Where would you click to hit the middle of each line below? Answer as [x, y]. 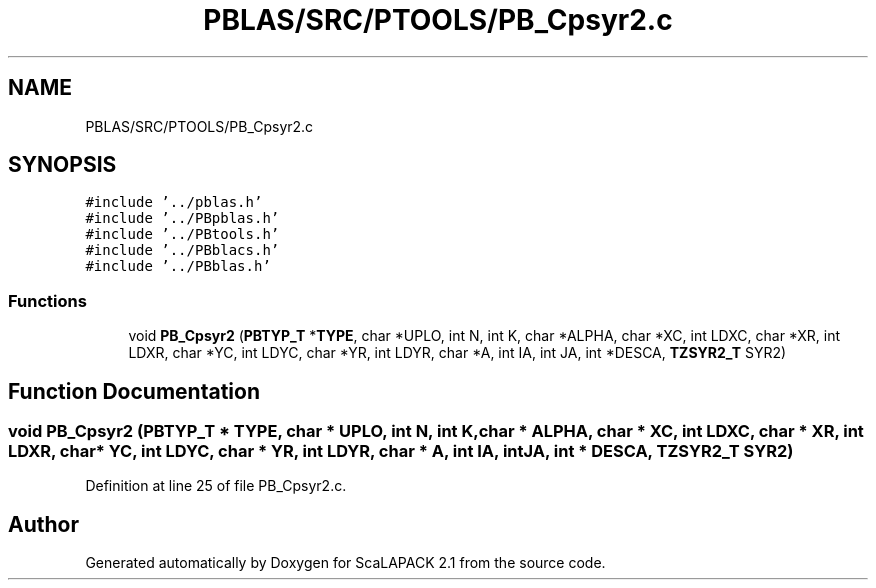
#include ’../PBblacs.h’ [182, 250]
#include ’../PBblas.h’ [178, 266]
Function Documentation [134, 391]
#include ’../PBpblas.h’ [182, 218]
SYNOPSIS [62, 165]
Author [43, 524]
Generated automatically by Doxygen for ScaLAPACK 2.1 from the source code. [345, 563]
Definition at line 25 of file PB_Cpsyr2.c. [216, 486]
